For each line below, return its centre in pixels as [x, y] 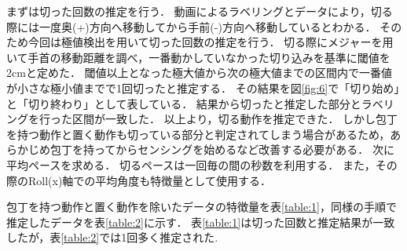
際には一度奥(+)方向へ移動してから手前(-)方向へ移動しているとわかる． [191, 26]
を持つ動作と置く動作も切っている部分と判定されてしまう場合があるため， [198, 134]
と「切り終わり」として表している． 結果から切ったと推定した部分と [184, 103]
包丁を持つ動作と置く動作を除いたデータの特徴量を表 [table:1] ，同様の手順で [202, 207]
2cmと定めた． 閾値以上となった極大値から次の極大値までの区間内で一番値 [200, 73]
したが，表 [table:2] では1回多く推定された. [112, 237]
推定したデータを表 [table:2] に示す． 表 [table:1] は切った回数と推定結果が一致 [201, 222]
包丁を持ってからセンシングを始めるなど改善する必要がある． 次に [222, 149]
